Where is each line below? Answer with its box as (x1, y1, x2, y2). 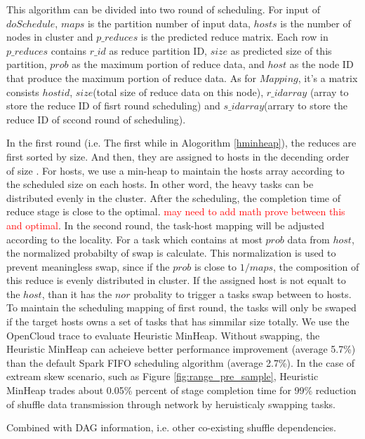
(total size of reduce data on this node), (93, 84, 264, 99)
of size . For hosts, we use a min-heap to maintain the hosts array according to (6, 163, 345, 177)
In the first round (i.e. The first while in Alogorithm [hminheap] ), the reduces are (6, 135, 357, 150)
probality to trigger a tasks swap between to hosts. (133, 286, 352, 301)
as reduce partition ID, (109, 43, 207, 58)
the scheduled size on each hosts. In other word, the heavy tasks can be (6, 177, 314, 191)
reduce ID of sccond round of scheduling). (6, 112, 186, 126)
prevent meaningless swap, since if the (6, 259, 170, 273)
